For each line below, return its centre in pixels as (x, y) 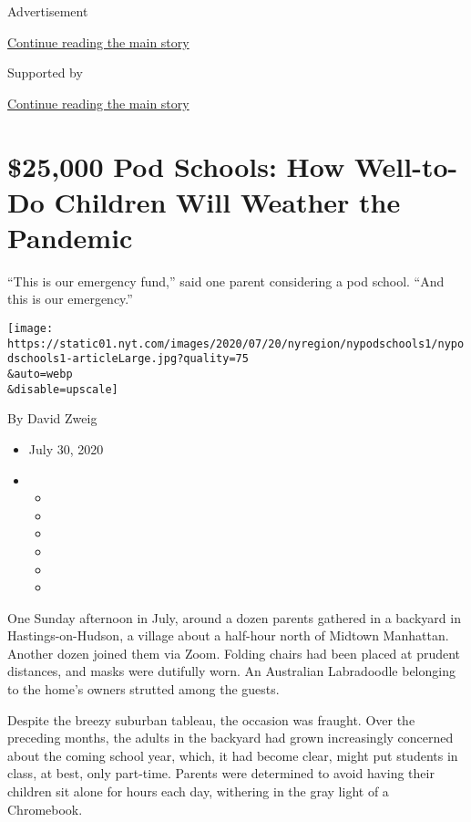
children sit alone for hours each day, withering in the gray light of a (198, 791)
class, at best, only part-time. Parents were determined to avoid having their (221, 773)
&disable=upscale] (63, 389)
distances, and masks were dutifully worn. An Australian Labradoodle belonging (231, 671)
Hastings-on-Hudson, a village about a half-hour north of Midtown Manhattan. (228, 635)
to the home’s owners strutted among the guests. (143, 689)
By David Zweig (52, 418)
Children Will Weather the (227, 201)
